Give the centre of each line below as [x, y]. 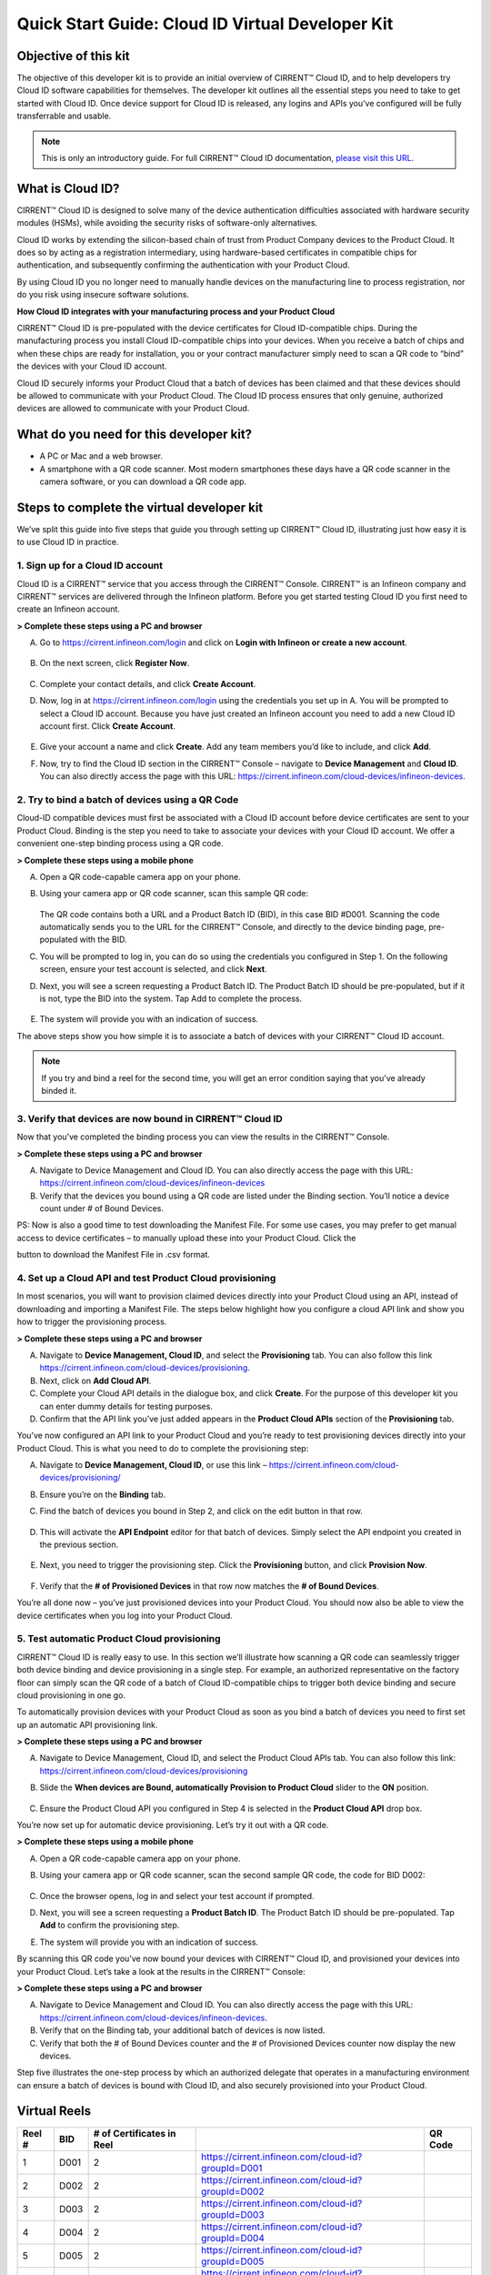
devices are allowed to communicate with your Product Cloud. [133, 409]
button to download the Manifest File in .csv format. [114, 1255]
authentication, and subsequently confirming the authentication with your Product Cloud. [183, 265]
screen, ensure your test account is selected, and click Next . [153, 969]
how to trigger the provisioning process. [92, 1322]
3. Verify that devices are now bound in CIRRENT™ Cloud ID [150, 1118]
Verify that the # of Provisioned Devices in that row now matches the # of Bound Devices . [209, 1586]
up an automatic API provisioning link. [87, 1724]
